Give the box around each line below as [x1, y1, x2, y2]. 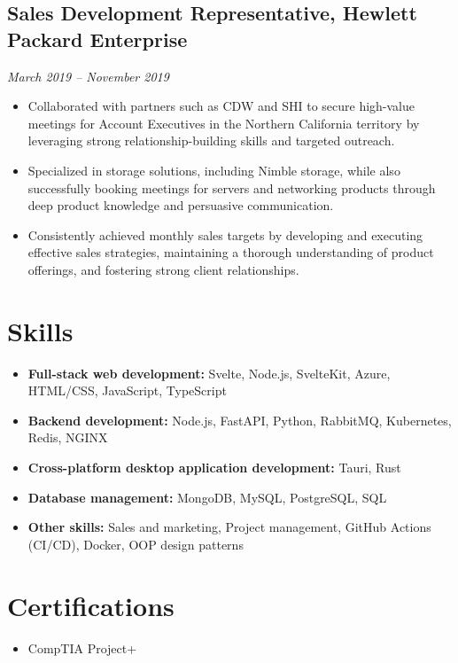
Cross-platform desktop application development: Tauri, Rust [27, 458, 401, 477]
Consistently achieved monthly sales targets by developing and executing [27, 225, 423, 244]
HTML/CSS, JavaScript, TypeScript [27, 381, 227, 400]
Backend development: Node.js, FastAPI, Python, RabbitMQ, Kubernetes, [27, 410, 452, 429]
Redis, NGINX [27, 428, 108, 447]
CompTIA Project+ [27, 638, 137, 657]
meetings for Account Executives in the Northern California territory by [27, 113, 420, 132]
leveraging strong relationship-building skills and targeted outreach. [27, 131, 395, 150]
